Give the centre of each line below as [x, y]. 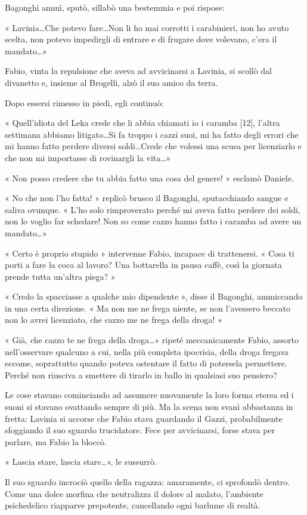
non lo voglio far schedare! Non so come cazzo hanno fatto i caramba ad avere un [153, 221]
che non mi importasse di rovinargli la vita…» [88, 157]
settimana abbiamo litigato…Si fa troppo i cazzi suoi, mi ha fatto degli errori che [152, 134]
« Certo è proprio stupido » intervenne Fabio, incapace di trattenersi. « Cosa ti [150, 253]
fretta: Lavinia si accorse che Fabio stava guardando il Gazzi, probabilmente [144, 418]
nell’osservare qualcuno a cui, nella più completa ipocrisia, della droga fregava [147, 351]
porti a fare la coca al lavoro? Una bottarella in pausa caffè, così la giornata [143, 265]
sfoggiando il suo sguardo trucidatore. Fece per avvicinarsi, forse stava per [140, 430]
